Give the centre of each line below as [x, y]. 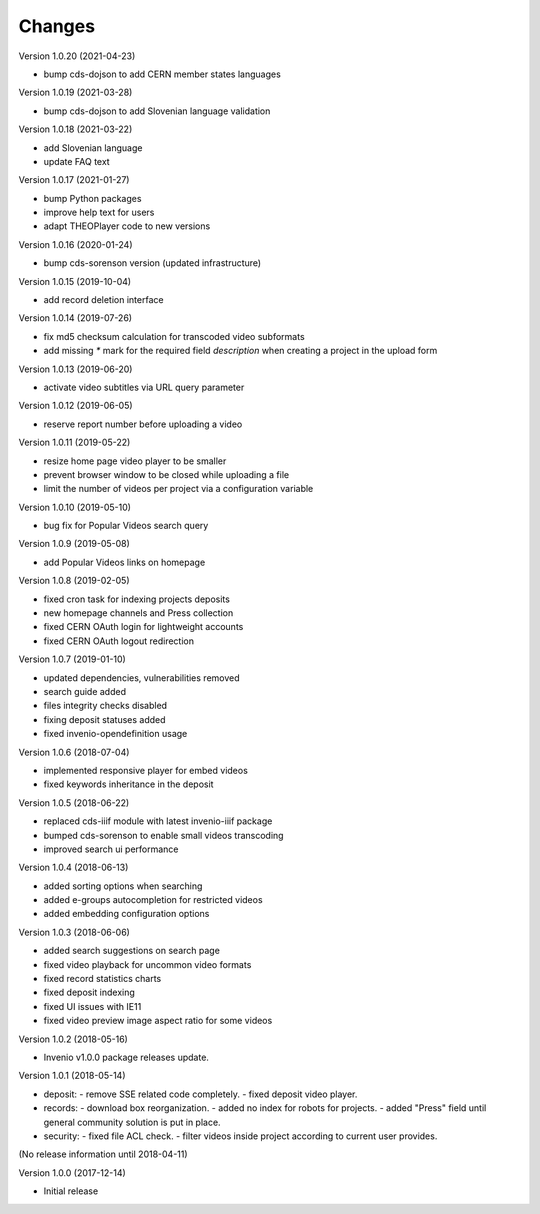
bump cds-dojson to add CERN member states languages [162, 74]
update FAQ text [76, 161]
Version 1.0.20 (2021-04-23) [77, 56]
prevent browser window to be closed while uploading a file [166, 474]
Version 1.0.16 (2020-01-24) [75, 244]
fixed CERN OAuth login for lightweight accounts [143, 627]
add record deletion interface [103, 300]
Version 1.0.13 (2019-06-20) [75, 369]
